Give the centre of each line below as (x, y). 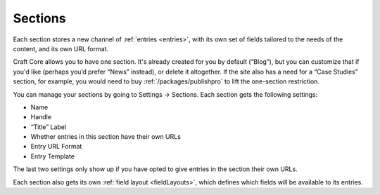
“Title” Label (49, 127)
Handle (41, 117)
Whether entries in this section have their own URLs (106, 137)
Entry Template (53, 156)
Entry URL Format (56, 147)
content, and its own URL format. (61, 48)
